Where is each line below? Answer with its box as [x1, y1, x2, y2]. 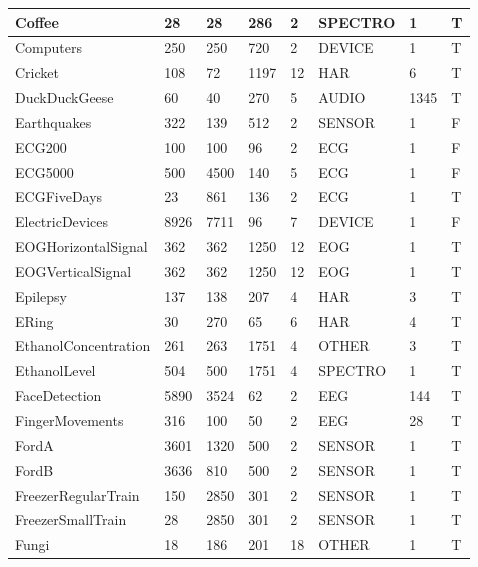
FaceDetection [15, 385, 102, 406]
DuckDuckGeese [15, 87, 114, 108]
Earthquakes [15, 111, 92, 132]
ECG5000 [15, 161, 74, 182]
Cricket [15, 62, 59, 83]
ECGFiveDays [15, 186, 103, 207]
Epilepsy [15, 285, 68, 306]
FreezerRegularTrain [15, 484, 140, 505]
